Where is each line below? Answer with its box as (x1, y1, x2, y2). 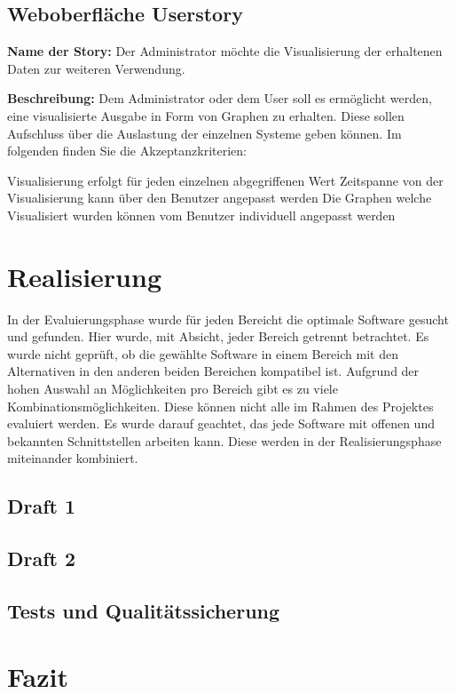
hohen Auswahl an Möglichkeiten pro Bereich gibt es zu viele (7, 379, 338, 398)
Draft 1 (7, 492, 76, 520)
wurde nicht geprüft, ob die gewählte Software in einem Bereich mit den (7, 344, 398, 363)
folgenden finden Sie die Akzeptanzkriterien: (7, 141, 248, 160)
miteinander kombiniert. (7, 449, 138, 467)
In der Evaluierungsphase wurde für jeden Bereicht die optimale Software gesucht (7, 309, 449, 328)
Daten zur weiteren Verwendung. (7, 59, 185, 77)
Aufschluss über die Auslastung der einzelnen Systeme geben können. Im (7, 124, 402, 142)
